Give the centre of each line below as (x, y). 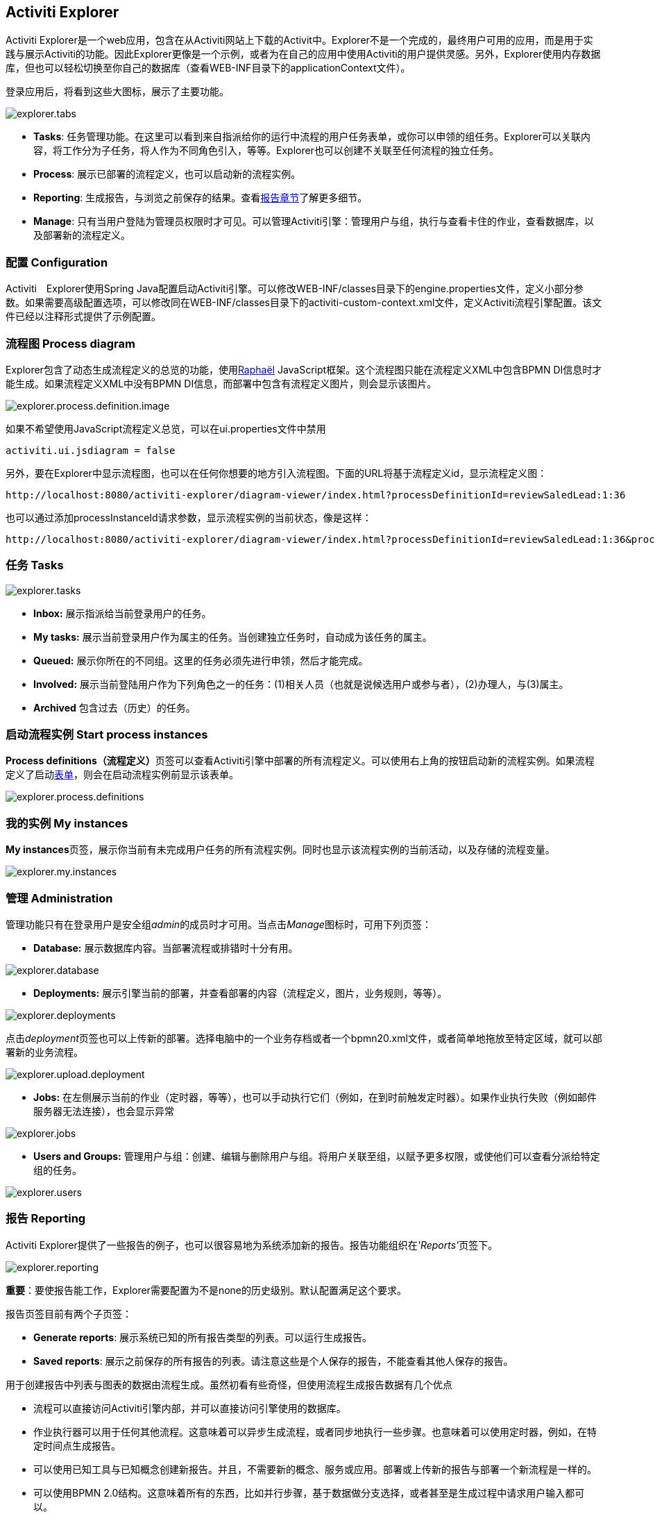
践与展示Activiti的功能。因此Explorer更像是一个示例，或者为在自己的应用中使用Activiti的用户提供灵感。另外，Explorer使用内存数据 (303, 54)
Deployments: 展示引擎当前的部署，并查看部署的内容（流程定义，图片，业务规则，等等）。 (240, 993)
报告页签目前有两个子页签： (69, 1313)
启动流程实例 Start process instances (107, 735)
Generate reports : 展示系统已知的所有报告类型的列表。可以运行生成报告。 (203, 1337)
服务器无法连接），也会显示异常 (104, 1111)
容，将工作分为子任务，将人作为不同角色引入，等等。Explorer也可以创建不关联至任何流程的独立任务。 (266, 151)
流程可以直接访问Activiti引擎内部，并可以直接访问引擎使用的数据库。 (190, 1408)
